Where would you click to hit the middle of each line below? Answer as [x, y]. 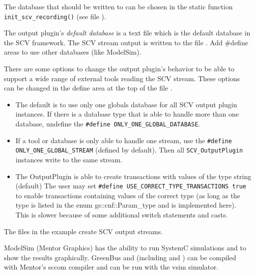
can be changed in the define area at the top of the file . [88, 88]
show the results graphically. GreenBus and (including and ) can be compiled [120, 257]
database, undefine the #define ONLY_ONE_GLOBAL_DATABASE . [108, 123]
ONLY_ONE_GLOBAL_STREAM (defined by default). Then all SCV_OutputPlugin [129, 150]
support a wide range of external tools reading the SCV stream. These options [122, 78]
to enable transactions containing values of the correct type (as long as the [128, 195]
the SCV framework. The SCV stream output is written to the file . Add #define [126, 42]
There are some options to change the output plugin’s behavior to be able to [119, 69]
